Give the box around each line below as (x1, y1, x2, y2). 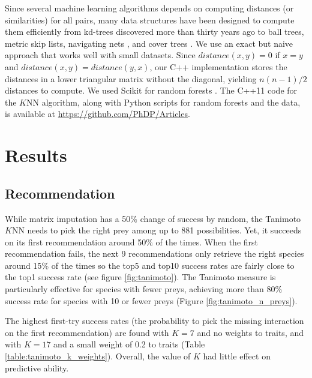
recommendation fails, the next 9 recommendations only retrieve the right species (5, 247, 304, 260)
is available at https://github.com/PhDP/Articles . (5, 107, 190, 120)
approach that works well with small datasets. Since (5, 49, 196, 61)
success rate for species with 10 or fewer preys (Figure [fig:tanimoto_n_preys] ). (5, 294, 298, 307)
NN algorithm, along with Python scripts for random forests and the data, (26, 95, 301, 108)
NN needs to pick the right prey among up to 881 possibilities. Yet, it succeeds (11, 224, 302, 236)
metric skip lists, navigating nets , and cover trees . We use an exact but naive (5, 37, 293, 49)
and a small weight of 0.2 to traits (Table (53, 338, 205, 350)
